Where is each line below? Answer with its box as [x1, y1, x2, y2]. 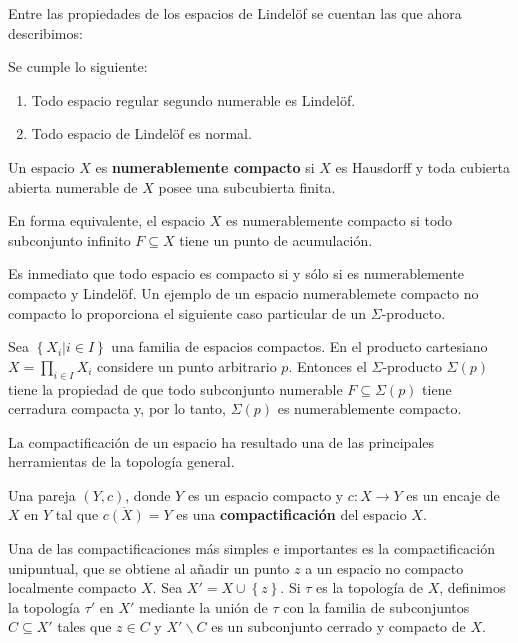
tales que [57, 616, 112, 637]
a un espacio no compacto [305, 557, 464, 578]
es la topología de [316, 577, 424, 598]
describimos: [8, 22, 83, 43]
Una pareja [8, 484, 76, 505]
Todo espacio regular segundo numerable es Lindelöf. [31, 89, 356, 110]
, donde [125, 484, 171, 505]
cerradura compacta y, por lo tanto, [8, 398, 226, 419]
